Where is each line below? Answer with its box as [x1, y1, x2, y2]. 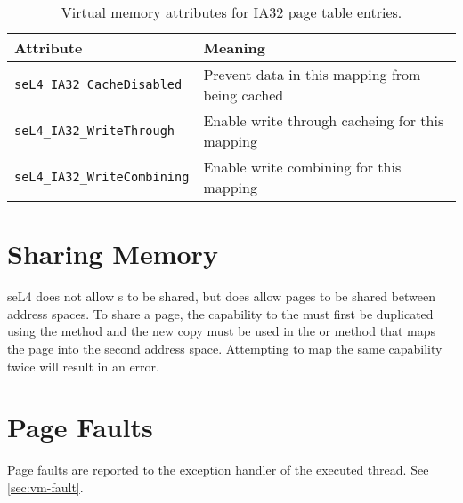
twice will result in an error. [7, 356, 159, 375]
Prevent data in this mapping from [203, 64, 421, 84]
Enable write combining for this [203, 156, 402, 177]
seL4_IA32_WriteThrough [14, 124, 175, 138]
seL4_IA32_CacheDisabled [14, 77, 183, 92]
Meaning [203, 37, 266, 58]
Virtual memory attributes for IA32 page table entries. [61, 2, 402, 22]
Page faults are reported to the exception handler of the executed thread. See [7, 460, 429, 479]
